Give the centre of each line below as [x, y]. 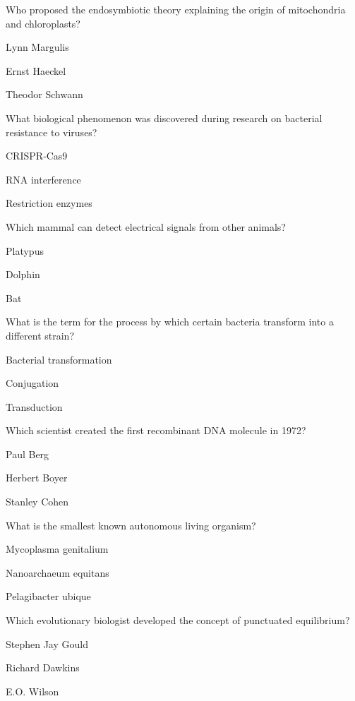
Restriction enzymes [49, 203]
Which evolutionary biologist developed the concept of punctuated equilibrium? [178, 620]
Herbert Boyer [37, 478]
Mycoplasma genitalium [57, 549]
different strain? [40, 335]
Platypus [25, 250]
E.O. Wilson [32, 691]
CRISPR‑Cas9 [37, 156]
